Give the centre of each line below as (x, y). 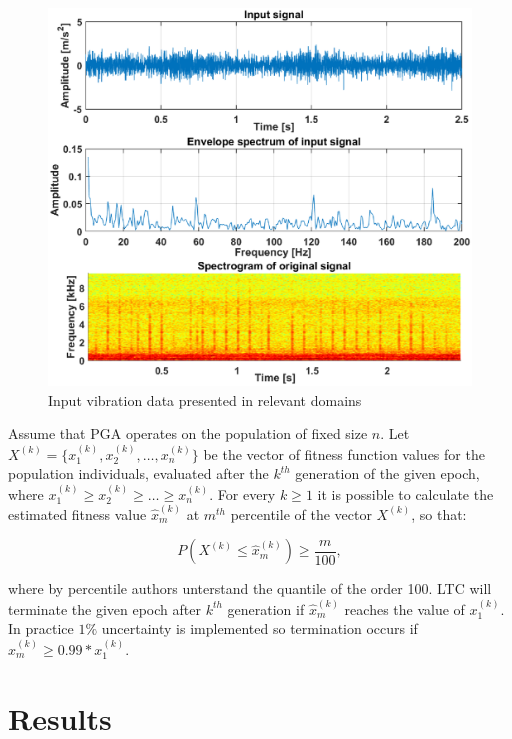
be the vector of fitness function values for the (344, 453)
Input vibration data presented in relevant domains (205, 399)
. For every (242, 493)
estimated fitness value (77, 513)
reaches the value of (404, 608)
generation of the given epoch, (387, 473)
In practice (41, 628)
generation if (266, 608)
